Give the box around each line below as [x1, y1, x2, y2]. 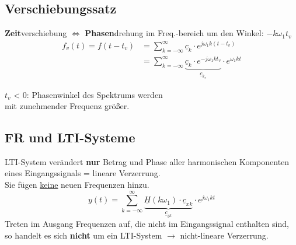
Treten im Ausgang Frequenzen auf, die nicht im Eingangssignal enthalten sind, [5, 218, 289, 230]
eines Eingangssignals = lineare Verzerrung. [5, 167, 161, 179]
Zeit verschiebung [5, 27, 67, 39]
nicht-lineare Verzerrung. [180, 229, 269, 242]
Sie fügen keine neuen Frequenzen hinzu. [5, 178, 149, 191]
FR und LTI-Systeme [5, 128, 135, 146]
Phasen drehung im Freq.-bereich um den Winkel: [85, 27, 264, 39]
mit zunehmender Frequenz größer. [5, 100, 130, 112]
